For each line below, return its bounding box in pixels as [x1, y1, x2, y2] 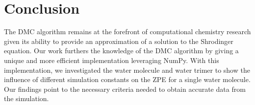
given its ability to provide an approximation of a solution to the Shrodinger [4, 36, 233, 46]
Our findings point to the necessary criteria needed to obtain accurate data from [4, 84, 246, 94]
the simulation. [4, 93, 49, 104]
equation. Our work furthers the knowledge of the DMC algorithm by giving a [4, 45, 239, 56]
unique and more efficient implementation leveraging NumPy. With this [4, 55, 219, 65]
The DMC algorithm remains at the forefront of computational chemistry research [4, 26, 251, 37]
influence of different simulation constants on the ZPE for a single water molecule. [4, 74, 251, 84]
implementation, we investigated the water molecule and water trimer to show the [4, 64, 250, 75]
